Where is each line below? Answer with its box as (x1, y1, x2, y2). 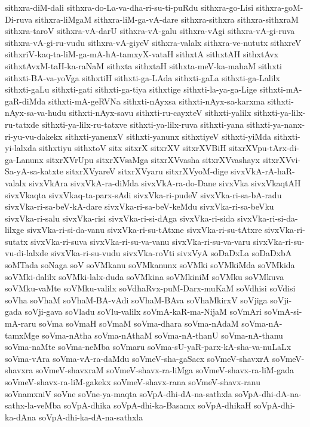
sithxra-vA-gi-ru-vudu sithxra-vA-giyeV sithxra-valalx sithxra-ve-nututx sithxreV (5, 36, 302, 48)
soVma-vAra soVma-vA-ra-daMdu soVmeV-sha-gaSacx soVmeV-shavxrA (5, 352, 270, 364)
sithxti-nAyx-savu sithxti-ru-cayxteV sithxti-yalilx (69, 106, 251, 119)
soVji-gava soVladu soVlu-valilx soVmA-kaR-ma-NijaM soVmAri (24, 305, 262, 318)
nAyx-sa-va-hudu (5, 106, 66, 119)
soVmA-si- (264, 305, 302, 318)
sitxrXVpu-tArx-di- (229, 142, 299, 154)
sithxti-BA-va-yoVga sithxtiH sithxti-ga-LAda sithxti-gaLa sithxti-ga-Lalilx (5, 71, 280, 84)
